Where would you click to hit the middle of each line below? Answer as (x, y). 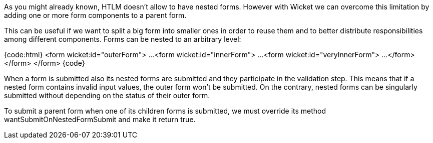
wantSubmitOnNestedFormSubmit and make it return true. (100, 119)
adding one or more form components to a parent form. (95, 15)
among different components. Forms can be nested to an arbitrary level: (123, 39)
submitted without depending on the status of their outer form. (107, 95)
